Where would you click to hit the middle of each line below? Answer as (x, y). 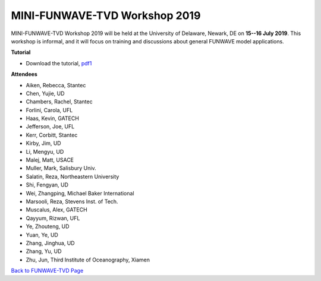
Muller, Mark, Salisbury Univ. (61, 168)
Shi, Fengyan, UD (47, 185)
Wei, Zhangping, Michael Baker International (80, 193)
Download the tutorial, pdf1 (59, 63)
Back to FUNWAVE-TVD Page (47, 271)
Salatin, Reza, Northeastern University (73, 176)
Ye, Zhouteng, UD (48, 226)
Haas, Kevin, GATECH (53, 118)
